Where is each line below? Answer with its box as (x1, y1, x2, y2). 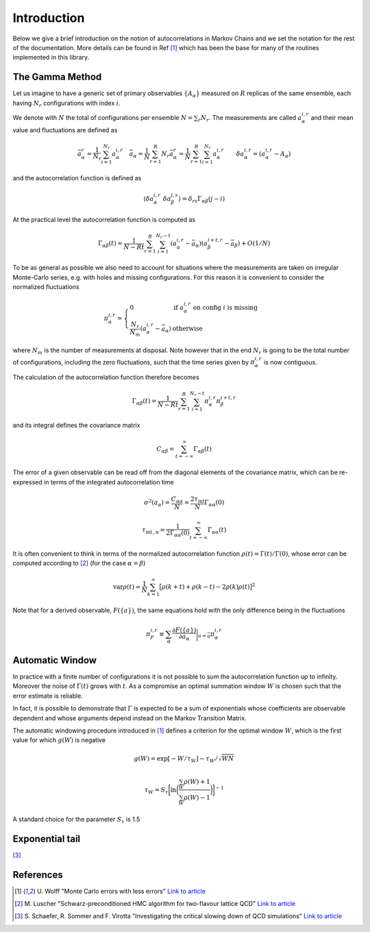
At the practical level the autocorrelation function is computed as (12, 216, 195, 224)
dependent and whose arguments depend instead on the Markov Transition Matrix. (12, 713, 247, 722)
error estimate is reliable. (12, 691, 84, 700)
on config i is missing (193, 304, 258, 312)
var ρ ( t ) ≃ (113, 582, 141, 591)
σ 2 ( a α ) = (144, 498, 171, 508)
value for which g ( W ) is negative (12, 736, 106, 744)
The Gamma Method (12, 71, 102, 83)
